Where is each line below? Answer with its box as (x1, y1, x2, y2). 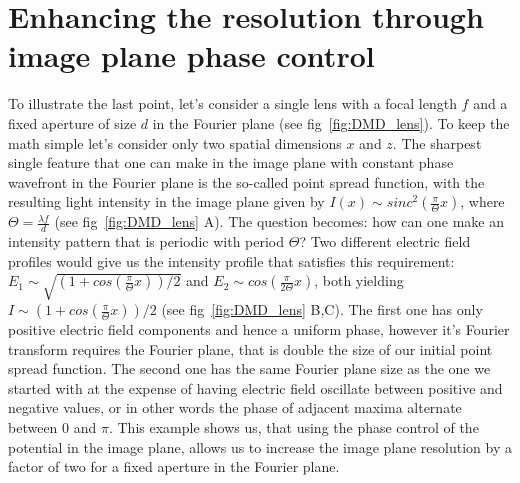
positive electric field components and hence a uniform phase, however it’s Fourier (8, 319, 510, 340)
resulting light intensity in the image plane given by (8, 191, 325, 212)
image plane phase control (8, 35, 375, 76)
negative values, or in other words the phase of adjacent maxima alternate (8, 397, 462, 418)
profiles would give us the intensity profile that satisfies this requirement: (8, 250, 455, 271)
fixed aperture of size (8, 112, 137, 133)
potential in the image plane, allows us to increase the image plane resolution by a (8, 436, 512, 457)
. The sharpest (392, 132, 482, 153)
